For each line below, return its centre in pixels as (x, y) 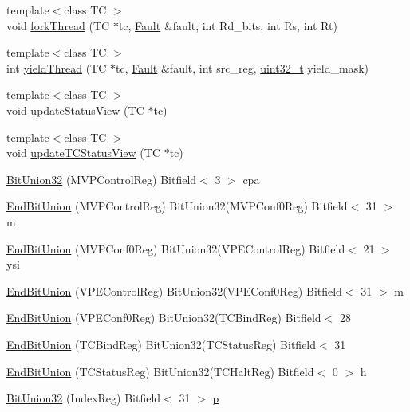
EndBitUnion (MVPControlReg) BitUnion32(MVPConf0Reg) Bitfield (177, 206)
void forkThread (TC (58, 25)
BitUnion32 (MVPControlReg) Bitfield (102, 179)
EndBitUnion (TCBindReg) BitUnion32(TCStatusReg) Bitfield (162, 344)
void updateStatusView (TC (75, 110)
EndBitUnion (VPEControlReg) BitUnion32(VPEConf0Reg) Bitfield (174, 290)
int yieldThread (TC (57, 67)
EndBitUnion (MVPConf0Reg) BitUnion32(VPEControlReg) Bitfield (176, 248)
